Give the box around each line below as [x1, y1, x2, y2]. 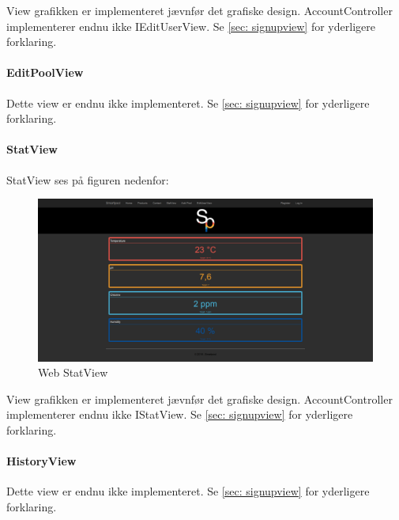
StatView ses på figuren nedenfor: [6, 171, 169, 188]
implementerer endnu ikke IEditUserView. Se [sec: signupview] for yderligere [6, 17, 375, 34]
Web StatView [38, 364, 108, 381]
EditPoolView [6, 64, 84, 81]
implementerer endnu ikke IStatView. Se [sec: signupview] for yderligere [6, 406, 353, 423]
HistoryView [6, 453, 77, 469]
